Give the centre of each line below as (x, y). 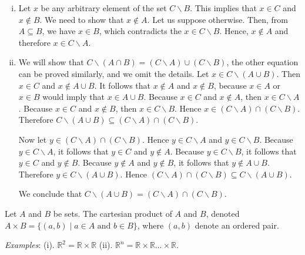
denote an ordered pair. (237, 225)
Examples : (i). (30, 245)
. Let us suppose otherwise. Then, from (217, 19)
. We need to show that (82, 19)
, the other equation (262, 62)
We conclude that (50, 194)
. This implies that (223, 8)
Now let (33, 139)
